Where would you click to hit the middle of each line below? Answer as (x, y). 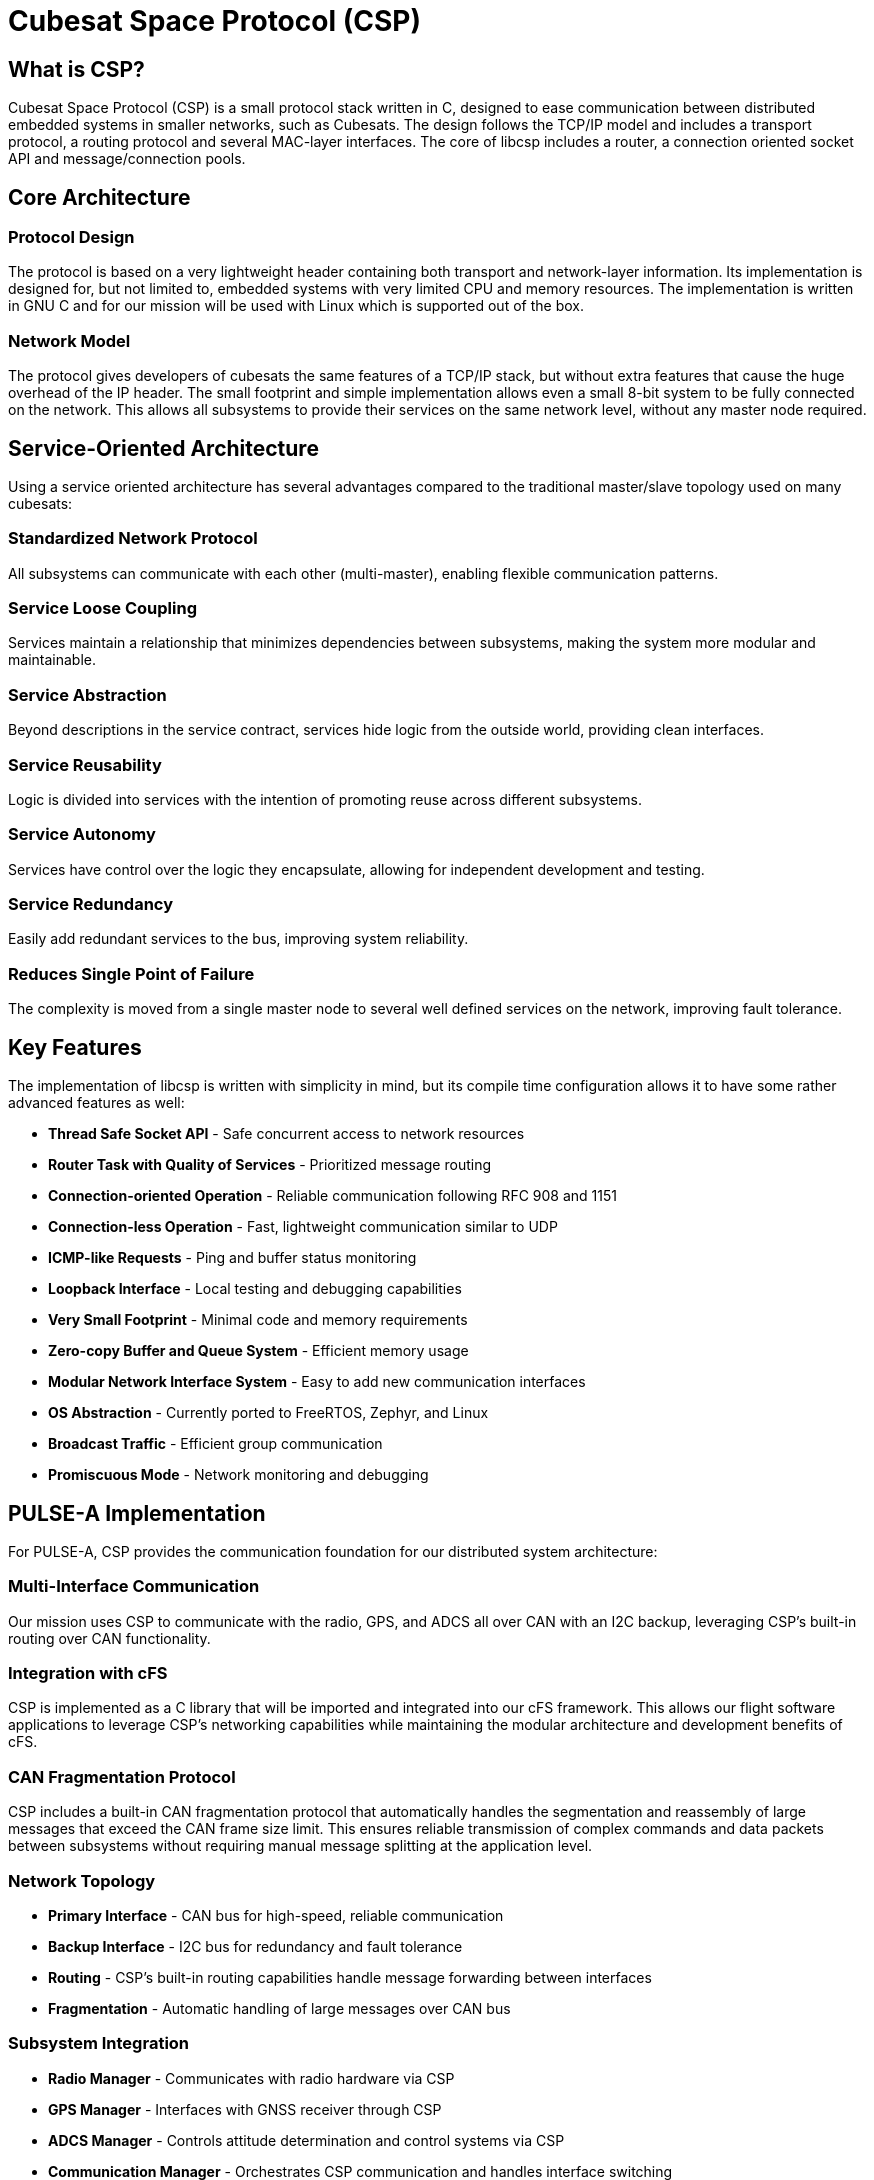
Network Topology (82, 1880)
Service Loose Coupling (102, 608)
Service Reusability (85, 764)
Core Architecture (99, 197)
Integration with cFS (88, 1673)
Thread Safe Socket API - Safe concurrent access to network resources (286, 1134)
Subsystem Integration (99, 2043)
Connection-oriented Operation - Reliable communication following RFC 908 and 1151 (332, 1196)
